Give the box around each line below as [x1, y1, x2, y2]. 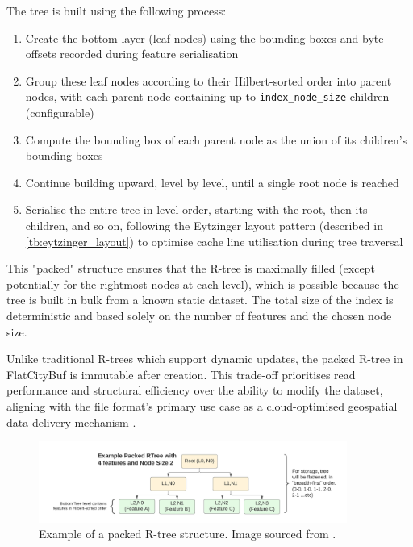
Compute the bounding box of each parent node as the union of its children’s [25, 131, 407, 148]
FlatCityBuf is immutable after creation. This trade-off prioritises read [6, 365, 356, 382]
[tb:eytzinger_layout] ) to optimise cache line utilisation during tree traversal [25, 232, 403, 249]
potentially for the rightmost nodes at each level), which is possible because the [6, 275, 399, 292]
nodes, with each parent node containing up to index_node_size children [25, 88, 390, 105]
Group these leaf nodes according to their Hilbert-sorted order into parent [25, 72, 392, 89]
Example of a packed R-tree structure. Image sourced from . [39, 525, 336, 542]
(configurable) [25, 104, 94, 121]
